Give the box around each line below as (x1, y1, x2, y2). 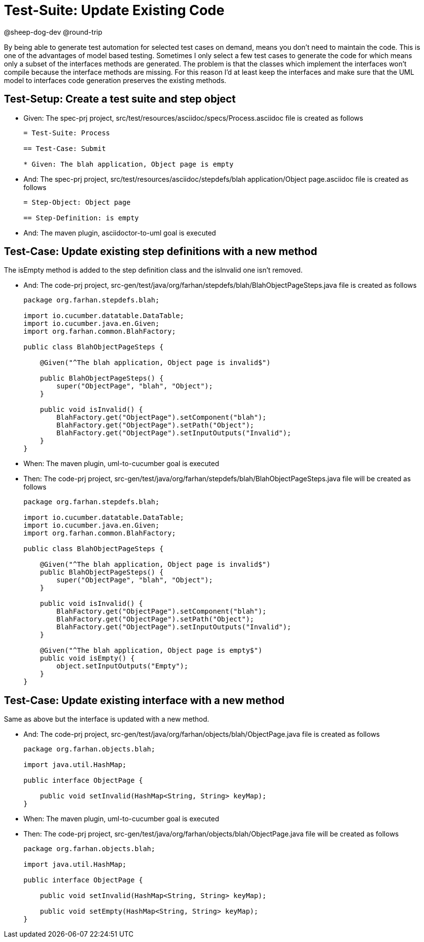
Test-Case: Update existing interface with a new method (4, 694, 285, 706)
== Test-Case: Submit (23, 144, 106, 152)
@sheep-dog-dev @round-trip (4, 27, 103, 36)
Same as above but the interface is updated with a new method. (4, 715, 210, 724)
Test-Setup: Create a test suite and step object (4, 93, 236, 106)
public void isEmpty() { (40, 654, 135, 663)
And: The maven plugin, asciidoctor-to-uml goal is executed (23, 228, 216, 237)
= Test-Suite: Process (23, 128, 110, 137)
